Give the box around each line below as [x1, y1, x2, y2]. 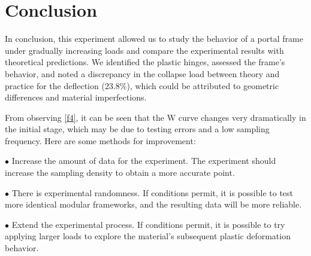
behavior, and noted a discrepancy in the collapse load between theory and [5, 67, 280, 80]
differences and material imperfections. [5, 91, 147, 103]
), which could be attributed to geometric [126, 79, 279, 92]
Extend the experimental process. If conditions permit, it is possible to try [11, 218, 285, 230]
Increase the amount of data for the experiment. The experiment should [11, 154, 276, 167]
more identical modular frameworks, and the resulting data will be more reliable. [5, 198, 302, 211]
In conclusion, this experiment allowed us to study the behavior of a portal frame [5, 32, 303, 45]
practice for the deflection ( [5, 79, 105, 92]
